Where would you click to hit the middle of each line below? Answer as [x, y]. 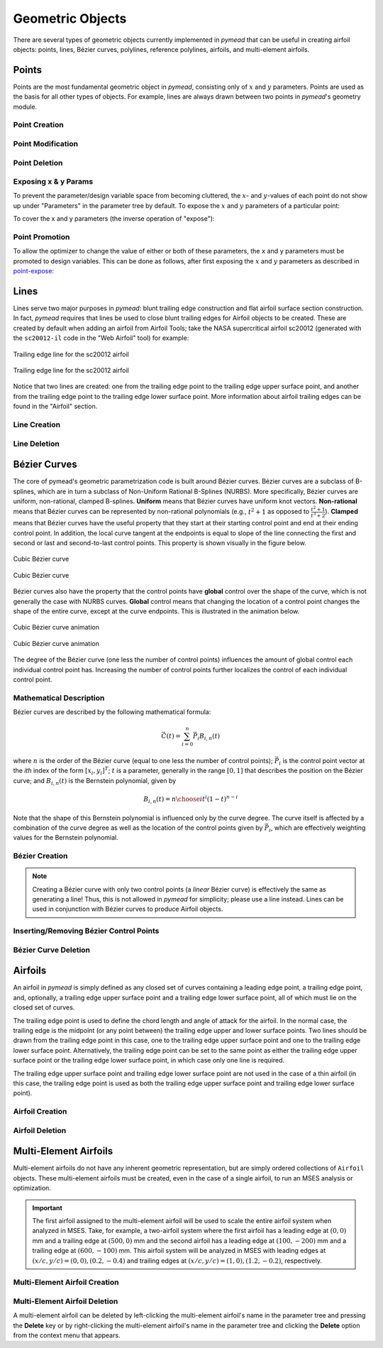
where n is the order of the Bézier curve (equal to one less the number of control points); [143, 761]
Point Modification [46, 143]
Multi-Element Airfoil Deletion [66, 1301]
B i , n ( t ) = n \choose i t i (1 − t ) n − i [190, 799]
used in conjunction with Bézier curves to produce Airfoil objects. [128, 909]
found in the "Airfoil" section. [55, 406]
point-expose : [34, 271]
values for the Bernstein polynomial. [66, 838]
